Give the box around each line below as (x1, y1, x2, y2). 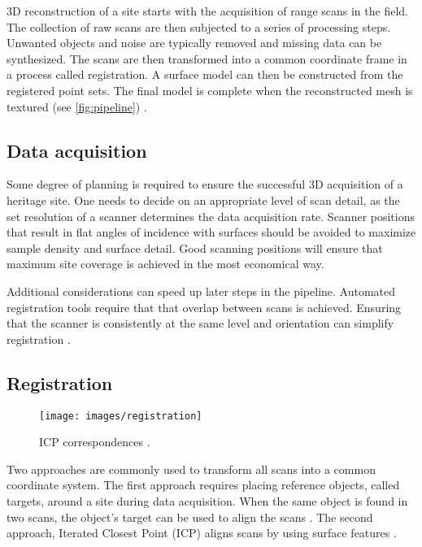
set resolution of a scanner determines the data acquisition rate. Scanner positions (7, 207, 415, 224)
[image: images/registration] (39, 410, 202, 422)
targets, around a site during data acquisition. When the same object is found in (7, 492, 408, 509)
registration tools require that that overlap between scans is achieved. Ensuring (7, 298, 402, 315)
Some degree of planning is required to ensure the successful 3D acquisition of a (7, 176, 403, 193)
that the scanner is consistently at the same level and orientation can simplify (7, 315, 394, 332)
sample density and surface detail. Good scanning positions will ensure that (7, 239, 383, 256)
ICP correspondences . (39, 433, 150, 450)
